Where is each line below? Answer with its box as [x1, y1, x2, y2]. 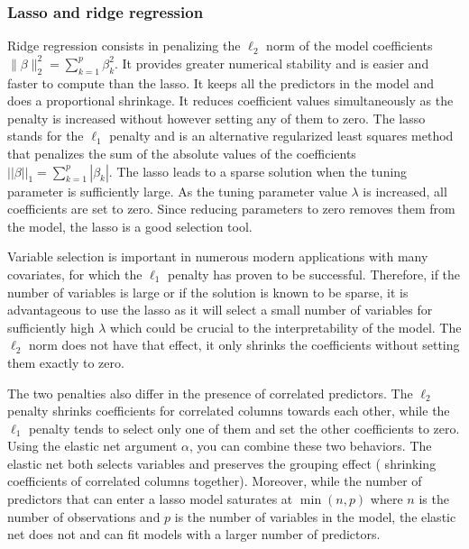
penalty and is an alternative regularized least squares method [109, 126, 454, 145]
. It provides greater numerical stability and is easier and [115, 53, 429, 72]
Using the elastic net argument [7, 436, 178, 455]
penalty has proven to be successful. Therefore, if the [168, 264, 461, 283]
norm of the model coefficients [266, 36, 433, 55]
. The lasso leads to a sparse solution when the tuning [108, 161, 408, 180]
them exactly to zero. [7, 352, 124, 371]
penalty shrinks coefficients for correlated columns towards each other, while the [7, 401, 450, 420]
